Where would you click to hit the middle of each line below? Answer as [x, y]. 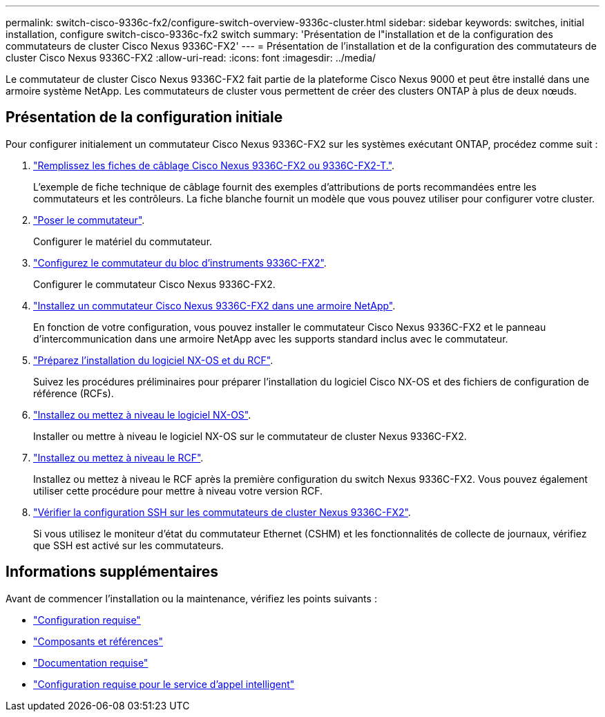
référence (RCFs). [74, 393]
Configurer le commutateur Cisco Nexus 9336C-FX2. [154, 284]
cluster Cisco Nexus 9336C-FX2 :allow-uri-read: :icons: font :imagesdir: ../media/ [191, 58]
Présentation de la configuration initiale [144, 117]
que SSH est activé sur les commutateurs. [128, 545]
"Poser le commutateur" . [89, 220]
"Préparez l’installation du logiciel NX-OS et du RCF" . [153, 360]
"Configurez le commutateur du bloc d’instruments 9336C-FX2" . [180, 262]
